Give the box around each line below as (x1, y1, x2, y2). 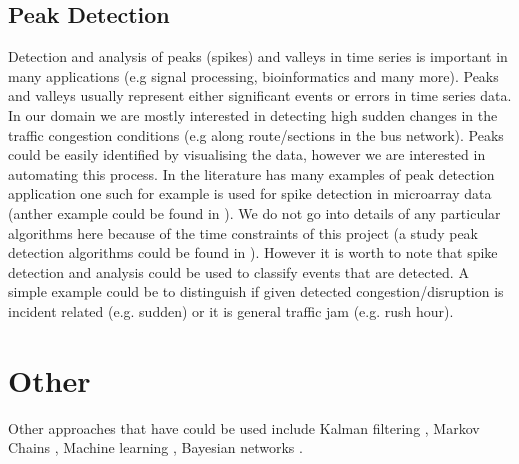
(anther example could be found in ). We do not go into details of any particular (8, 202, 501, 223)
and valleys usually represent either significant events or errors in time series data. (8, 85, 512, 106)
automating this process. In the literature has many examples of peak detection (8, 163, 495, 184)
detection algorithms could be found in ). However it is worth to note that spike (8, 242, 498, 263)
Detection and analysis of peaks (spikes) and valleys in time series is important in (8, 46, 508, 67)
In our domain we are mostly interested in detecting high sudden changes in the (8, 104, 498, 125)
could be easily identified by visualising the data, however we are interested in (8, 144, 486, 165)
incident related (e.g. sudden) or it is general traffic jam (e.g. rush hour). (8, 300, 454, 321)
